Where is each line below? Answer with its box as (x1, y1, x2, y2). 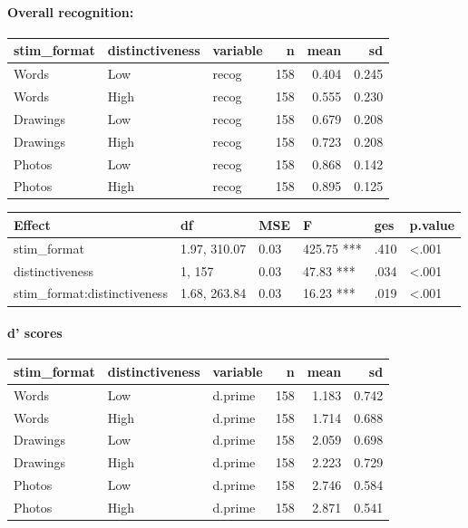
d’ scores (7, 323, 63, 342)
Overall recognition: (7, 2, 134, 21)
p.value (409, 215, 455, 234)
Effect (14, 215, 51, 234)
